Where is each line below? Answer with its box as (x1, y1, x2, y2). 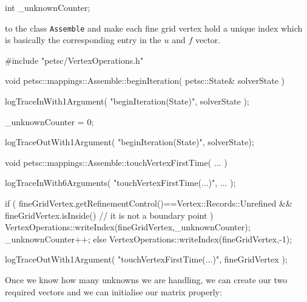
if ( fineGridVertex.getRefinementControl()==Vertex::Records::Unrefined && (5, 197, 292, 209)
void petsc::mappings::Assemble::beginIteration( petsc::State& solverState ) (5, 74, 285, 87)
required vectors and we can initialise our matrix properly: (5, 285, 222, 298)
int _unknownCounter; (5, 1, 90, 13)
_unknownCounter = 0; (5, 115, 94, 128)
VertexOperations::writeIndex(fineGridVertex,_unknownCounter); (5, 221, 251, 233)
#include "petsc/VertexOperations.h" (5, 53, 144, 66)
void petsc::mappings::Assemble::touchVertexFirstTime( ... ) (5, 156, 228, 168)
